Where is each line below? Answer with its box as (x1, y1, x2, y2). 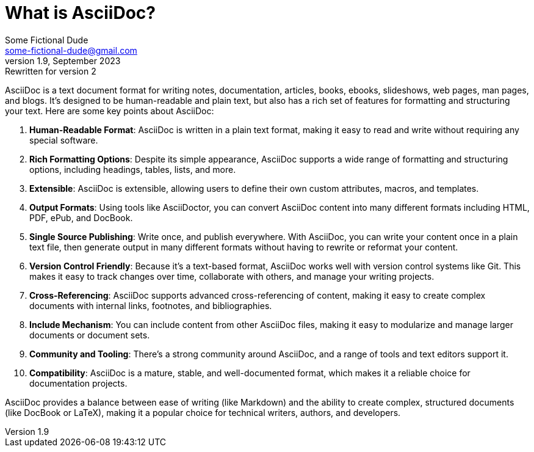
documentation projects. (29, 377, 128, 388)
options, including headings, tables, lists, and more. (29, 164, 236, 175)
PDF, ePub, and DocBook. (29, 212, 133, 223)
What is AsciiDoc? (5, 2, 156, 23)
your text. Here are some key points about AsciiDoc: (5, 105, 214, 116)
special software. (29, 134, 98, 145)
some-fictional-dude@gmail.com (5, 45, 137, 56)
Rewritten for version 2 (5, 65, 96, 76)
